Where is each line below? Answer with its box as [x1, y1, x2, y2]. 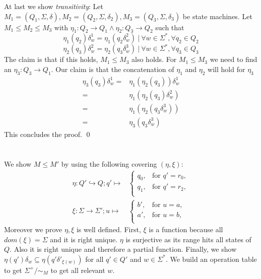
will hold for [208, 63, 245, 74]
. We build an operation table [165, 253, 257, 264]
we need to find [210, 54, 257, 64]
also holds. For [132, 54, 177, 64]
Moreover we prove [4, 224, 62, 235]
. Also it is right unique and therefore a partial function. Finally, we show [10, 244, 237, 254]
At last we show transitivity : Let [4, 1, 104, 11]
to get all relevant [50, 264, 105, 275]
